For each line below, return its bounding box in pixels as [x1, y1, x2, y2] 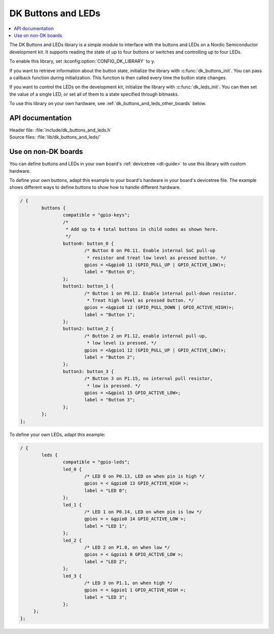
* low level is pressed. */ [87, 340, 157, 346]
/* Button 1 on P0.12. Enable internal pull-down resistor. [84, 290, 237, 296]
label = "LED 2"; [84, 559, 127, 564]
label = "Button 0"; [84, 269, 135, 275]
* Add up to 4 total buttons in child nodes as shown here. [65, 226, 218, 232]
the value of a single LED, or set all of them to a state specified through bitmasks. [9, 91, 179, 97]
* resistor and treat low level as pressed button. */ [87, 255, 226, 261]
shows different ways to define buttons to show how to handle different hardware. [9, 184, 181, 191]
